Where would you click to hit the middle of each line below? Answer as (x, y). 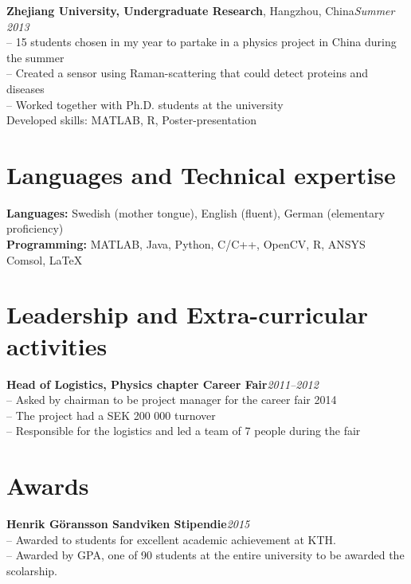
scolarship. (32, 570)
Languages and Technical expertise (201, 174)
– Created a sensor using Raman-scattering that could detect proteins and (188, 73)
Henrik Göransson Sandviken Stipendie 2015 (128, 524)
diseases (25, 88)
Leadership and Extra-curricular (188, 314)
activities (57, 345)
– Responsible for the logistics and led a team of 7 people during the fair (184, 431)
